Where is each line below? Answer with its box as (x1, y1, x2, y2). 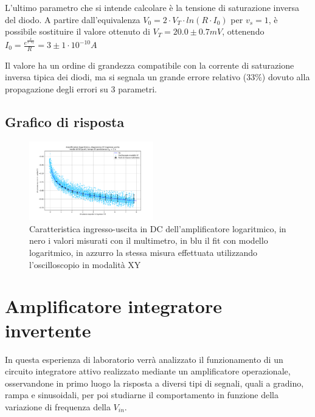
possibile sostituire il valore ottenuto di (5, 25, 150, 38)
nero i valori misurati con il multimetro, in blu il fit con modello (29, 234, 268, 247)
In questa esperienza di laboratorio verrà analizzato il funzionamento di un (5, 353, 283, 365)
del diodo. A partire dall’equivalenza (5, 13, 140, 26)
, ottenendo (222, 25, 265, 38)
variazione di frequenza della (5, 400, 111, 413)
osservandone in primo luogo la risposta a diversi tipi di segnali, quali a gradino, (5, 376, 304, 389)
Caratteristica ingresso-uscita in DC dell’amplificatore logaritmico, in (29, 222, 286, 235)
